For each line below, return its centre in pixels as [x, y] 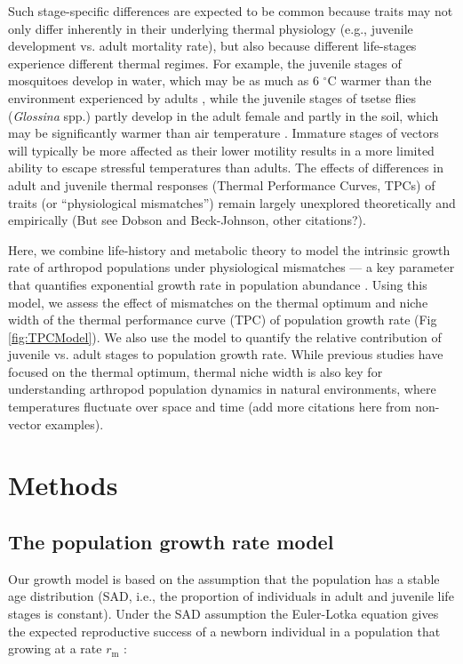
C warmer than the [379, 80]
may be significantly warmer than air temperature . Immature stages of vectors [224, 133]
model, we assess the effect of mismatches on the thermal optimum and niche [218, 302]
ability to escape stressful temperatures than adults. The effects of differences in [226, 168]
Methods [63, 485]
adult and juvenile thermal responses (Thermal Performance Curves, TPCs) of [222, 184]
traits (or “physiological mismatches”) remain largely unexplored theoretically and [232, 202]
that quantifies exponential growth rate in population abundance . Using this [218, 284]
